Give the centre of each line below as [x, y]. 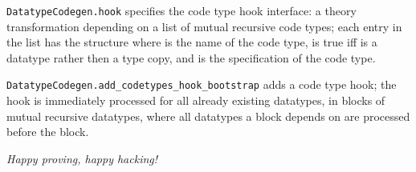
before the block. [48, 132]
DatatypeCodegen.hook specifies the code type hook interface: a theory [181, 10]
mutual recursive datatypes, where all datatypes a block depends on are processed [208, 116]
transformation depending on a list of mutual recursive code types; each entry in [204, 26]
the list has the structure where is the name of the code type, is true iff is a [192, 42]
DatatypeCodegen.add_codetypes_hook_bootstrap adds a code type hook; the [202, 84]
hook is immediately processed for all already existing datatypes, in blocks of [196, 100]
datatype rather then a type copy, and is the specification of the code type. [191, 57]
